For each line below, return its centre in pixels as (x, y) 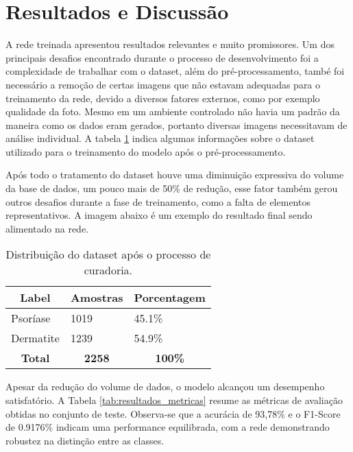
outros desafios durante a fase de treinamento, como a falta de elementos (158, 201)
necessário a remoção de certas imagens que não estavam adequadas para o (163, 84)
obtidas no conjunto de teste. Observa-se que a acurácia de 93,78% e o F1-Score (173, 413)
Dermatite (35, 338)
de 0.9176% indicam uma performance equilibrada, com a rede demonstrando (168, 427)
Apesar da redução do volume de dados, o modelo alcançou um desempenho (165, 386)
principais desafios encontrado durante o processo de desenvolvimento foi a (162, 57)
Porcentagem (170, 298)
